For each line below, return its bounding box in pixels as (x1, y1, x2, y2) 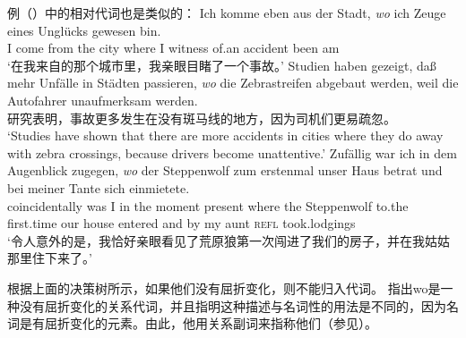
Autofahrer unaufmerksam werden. (7, 90, 198, 109)
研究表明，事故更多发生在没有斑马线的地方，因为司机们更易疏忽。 (7, 108, 396, 127)
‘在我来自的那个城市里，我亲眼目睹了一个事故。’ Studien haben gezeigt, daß (7, 55, 436, 74)
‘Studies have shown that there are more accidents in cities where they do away (7, 126, 444, 145)
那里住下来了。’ (7, 249, 92, 267)
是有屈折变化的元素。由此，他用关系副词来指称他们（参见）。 (19, 314, 377, 333)
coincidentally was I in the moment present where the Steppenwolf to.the (7, 196, 409, 215)
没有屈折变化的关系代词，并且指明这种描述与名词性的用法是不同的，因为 (19, 296, 446, 315)
